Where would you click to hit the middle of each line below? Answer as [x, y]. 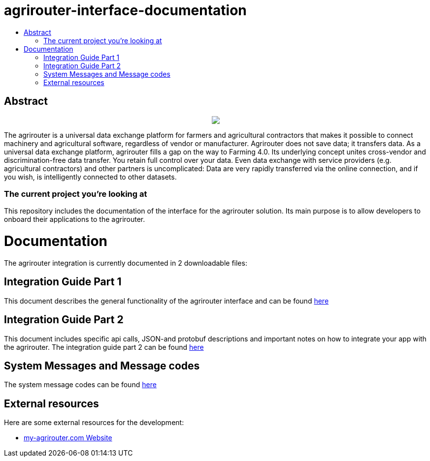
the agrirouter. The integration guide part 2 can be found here [104, 347]
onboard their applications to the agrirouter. [75, 219]
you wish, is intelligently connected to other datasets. [90, 177]
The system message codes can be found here [80, 385]
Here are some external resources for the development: [94, 423]
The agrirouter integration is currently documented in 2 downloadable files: [126, 263]
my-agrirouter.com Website [68, 438]
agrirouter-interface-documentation [125, 10]
